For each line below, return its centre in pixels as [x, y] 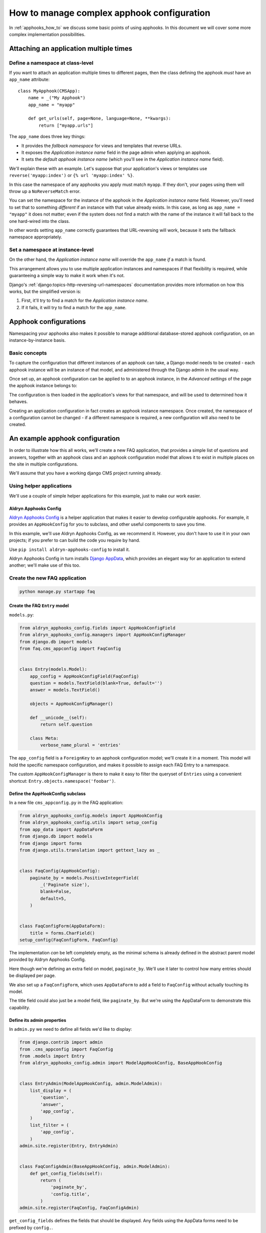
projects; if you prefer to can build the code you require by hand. [75, 541]
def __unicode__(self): [58, 717]
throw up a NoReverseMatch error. [45, 191]
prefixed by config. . [31, 1228]
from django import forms [51, 843]
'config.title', [70, 1194]
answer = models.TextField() [65, 690]
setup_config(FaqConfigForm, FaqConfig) [69, 940]
